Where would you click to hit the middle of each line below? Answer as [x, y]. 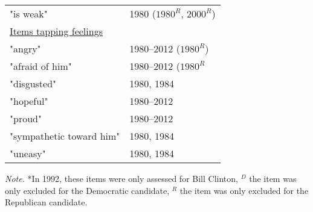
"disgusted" [33, 83]
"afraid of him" [41, 66]
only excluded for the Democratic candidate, [87, 190]
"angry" [25, 48]
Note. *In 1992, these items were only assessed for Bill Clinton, [121, 178]
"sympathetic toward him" [65, 136]
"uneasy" [28, 153]
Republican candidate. [46, 202]
